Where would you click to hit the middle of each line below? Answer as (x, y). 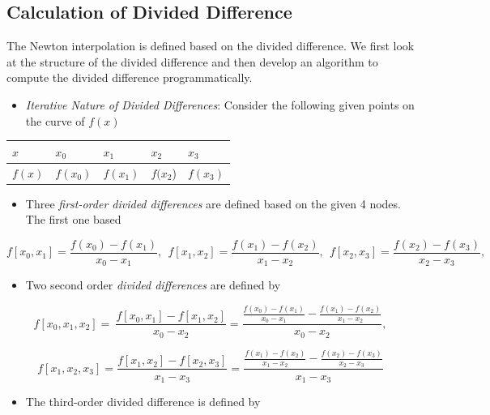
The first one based (73, 219)
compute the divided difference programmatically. (130, 77)
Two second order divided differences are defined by (153, 285)
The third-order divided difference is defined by (143, 401)
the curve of (55, 120)
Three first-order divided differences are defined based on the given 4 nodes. (213, 203)
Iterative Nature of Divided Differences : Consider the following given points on (220, 104)
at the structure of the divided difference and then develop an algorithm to (192, 61)
